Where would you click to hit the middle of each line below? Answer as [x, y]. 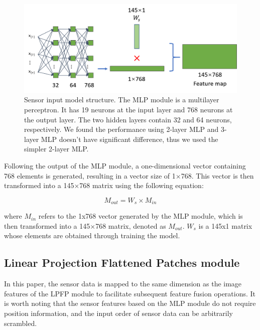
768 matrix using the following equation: [142, 185]
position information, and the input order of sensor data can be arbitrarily [118, 313]
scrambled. [21, 323]
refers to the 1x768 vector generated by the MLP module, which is [141, 216]
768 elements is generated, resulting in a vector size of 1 [90, 175]
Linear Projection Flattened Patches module [122, 263]
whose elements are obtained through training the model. [92, 235]
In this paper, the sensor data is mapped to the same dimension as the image [123, 284]
